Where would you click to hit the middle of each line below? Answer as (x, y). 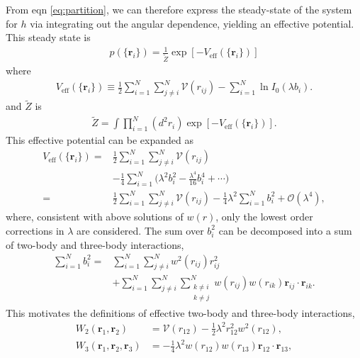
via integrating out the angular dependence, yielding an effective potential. (192, 23)
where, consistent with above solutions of (95, 217)
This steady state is (48, 37)
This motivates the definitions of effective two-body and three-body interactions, (180, 312)
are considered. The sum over (140, 230)
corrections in (35, 230)
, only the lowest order (264, 217)
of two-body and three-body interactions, (95, 244)
